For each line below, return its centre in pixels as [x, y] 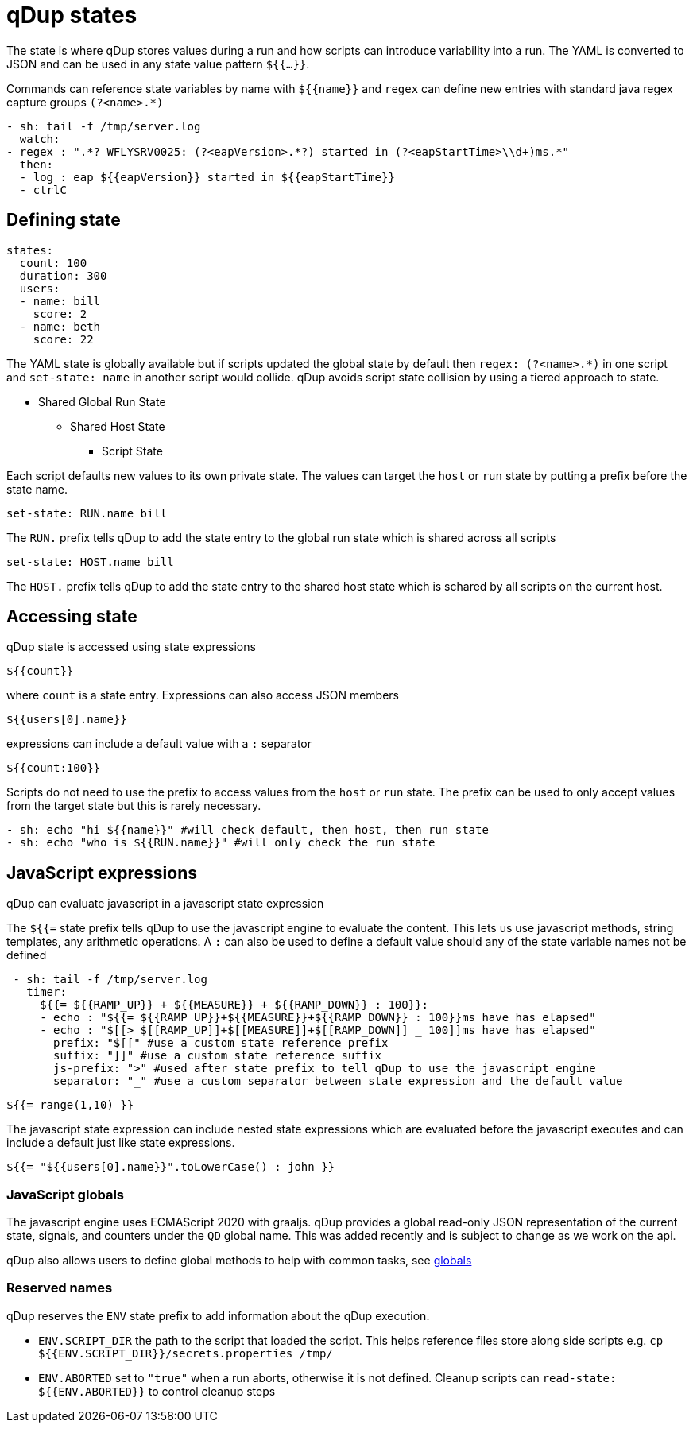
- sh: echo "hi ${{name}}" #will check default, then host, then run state [248, 830]
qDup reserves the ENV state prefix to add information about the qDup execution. [218, 1315]
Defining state [64, 220]
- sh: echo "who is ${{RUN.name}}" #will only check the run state [221, 843]
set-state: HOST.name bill [90, 562]
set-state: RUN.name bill [87, 513]
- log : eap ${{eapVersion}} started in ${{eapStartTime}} [207, 177]
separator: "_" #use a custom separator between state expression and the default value [338, 1081]
